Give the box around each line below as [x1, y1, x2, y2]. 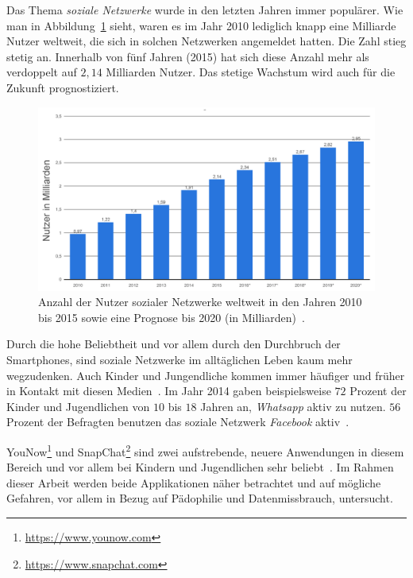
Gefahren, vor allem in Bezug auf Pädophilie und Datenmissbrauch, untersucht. [6, 490, 393, 506]
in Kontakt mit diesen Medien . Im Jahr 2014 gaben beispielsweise [6, 382, 331, 399]
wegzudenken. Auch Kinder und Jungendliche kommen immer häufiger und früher [6, 367, 405, 383]
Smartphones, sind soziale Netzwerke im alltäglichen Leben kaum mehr [6, 351, 353, 367]
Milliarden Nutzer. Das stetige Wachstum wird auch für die [106, 64, 396, 80]
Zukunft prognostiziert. [6, 79, 119, 95]
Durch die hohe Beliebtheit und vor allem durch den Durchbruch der [6, 336, 341, 352]
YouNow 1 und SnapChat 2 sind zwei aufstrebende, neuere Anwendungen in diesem [6, 440, 404, 460]
